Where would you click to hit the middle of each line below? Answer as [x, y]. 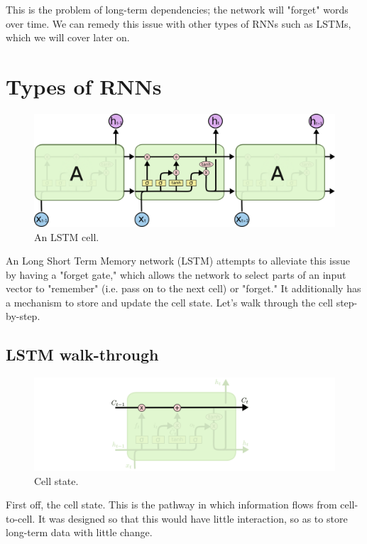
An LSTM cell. [67, 236]
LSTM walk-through [82, 354]
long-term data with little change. [79, 532]
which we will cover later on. [68, 37]
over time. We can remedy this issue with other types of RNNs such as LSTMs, [179, 23]
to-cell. [21, 518]
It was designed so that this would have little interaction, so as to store [193, 518]
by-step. [23, 316]
